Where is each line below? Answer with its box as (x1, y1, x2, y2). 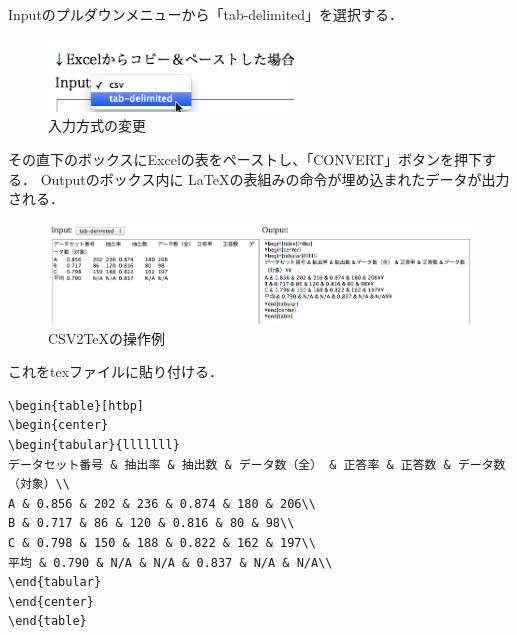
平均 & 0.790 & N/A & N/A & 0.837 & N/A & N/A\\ (8, 555, 333, 570)
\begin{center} (8, 418, 109, 433)
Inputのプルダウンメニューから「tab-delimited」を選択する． (8, 4, 404, 24)
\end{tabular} (8, 575, 102, 590)
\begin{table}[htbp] (8, 398, 145, 413)
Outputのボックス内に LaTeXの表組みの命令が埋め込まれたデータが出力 (40, 168, 510, 189)
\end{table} (8, 614, 87, 629)
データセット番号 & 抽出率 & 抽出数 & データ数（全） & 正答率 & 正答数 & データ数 (8, 457, 506, 472)
